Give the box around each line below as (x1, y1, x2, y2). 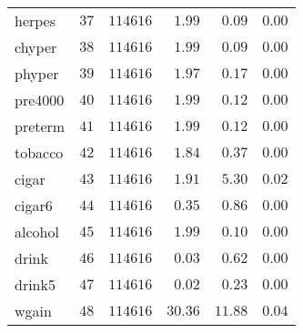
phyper (15, 63, 59, 84)
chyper (15, 36, 57, 57)
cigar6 (15, 195, 53, 216)
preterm (15, 116, 66, 136)
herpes (15, 10, 56, 31)
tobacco (15, 142, 64, 163)
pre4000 (15, 89, 65, 110)
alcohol (15, 221, 59, 242)
